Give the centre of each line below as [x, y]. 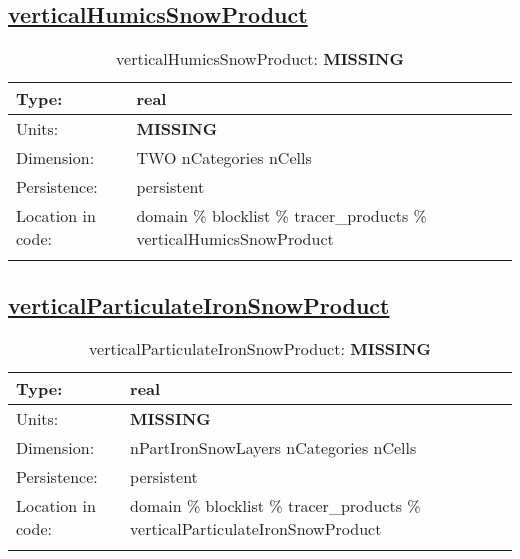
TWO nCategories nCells [224, 158]
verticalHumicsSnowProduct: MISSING [260, 59]
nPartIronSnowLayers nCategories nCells [273, 448]
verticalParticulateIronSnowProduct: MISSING [260, 349]
